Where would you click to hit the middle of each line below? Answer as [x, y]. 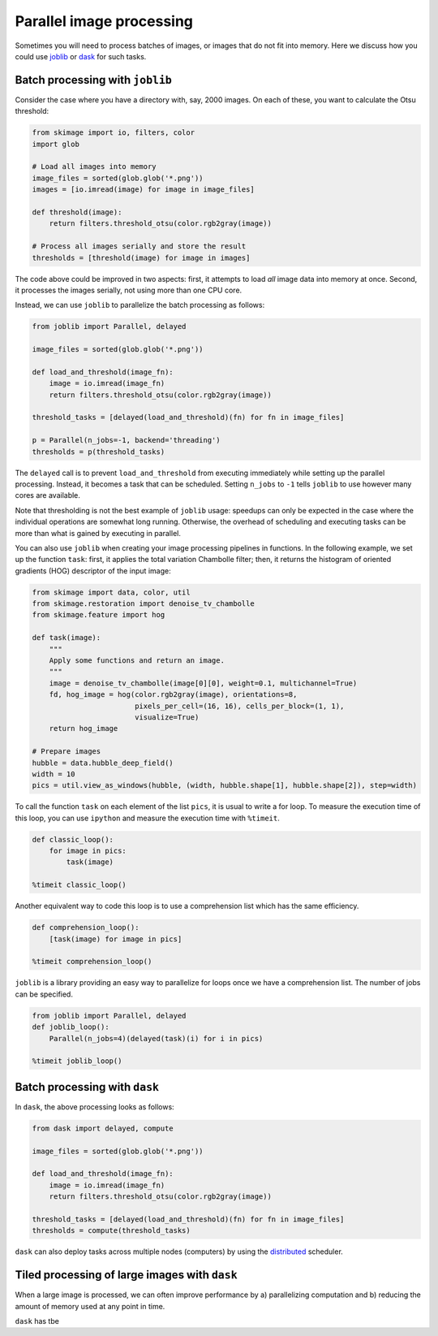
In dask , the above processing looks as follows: [94, 1107]
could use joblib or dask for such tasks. [81, 56]
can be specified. [44, 994]
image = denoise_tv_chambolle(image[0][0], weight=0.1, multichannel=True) [203, 683]
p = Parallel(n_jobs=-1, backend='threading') [126, 440]
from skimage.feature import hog [99, 615]
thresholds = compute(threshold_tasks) [111, 1231]
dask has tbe [37, 1321]
